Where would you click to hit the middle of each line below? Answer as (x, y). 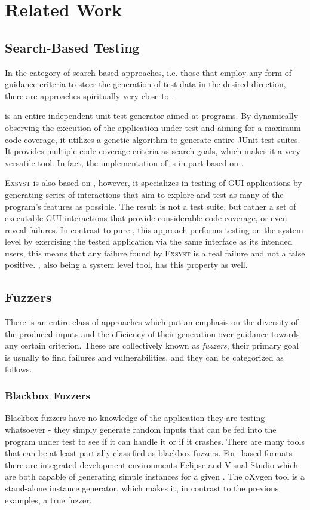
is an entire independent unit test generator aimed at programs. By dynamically (152, 116)
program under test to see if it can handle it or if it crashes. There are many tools (155, 441)
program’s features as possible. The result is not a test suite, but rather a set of (151, 206)
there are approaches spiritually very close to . (90, 95)
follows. (19, 369)
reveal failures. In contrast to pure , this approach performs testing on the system (154, 229)
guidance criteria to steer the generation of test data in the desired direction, (145, 84)
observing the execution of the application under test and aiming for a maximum (153, 127)
